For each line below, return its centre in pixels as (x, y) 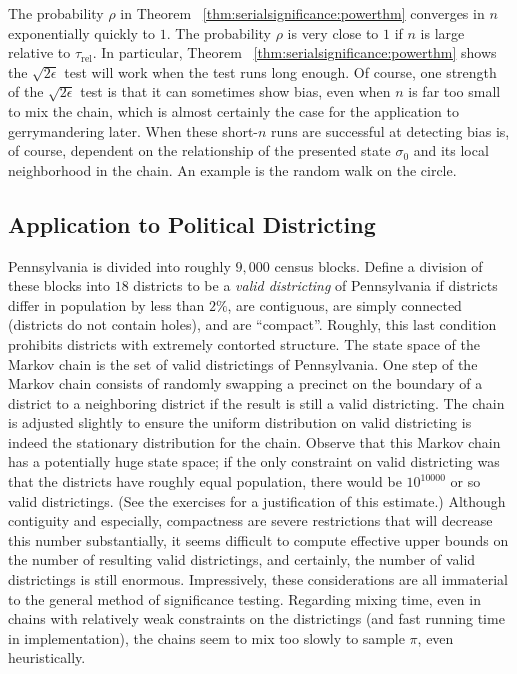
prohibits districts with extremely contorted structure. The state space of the (244, 343)
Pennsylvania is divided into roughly (119, 265)
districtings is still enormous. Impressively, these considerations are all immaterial (258, 579)
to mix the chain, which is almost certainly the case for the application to (234, 110)
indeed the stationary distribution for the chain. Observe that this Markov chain (254, 441)
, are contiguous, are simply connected (344, 304)
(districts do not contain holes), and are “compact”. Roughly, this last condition (252, 324)
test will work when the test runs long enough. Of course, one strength (280, 71)
